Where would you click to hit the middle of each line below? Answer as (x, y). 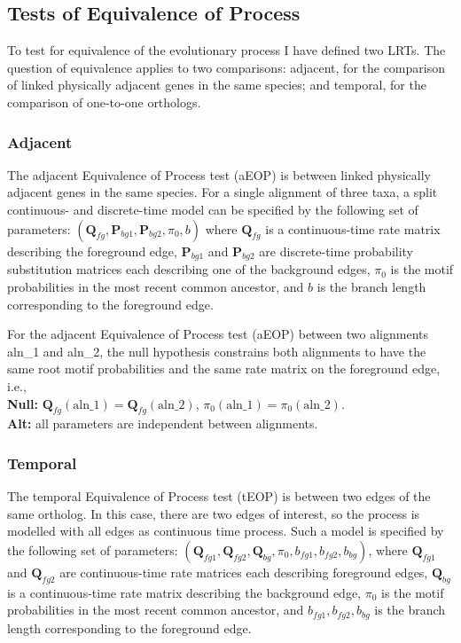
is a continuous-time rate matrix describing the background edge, (184, 592)
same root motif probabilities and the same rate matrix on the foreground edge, (224, 369)
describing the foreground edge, (92, 251)
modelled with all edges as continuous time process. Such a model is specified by (226, 531)
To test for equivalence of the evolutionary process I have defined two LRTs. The (227, 50)
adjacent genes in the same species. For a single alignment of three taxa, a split (223, 192)
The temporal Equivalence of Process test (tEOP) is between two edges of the (219, 496)
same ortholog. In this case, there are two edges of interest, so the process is (214, 513)
